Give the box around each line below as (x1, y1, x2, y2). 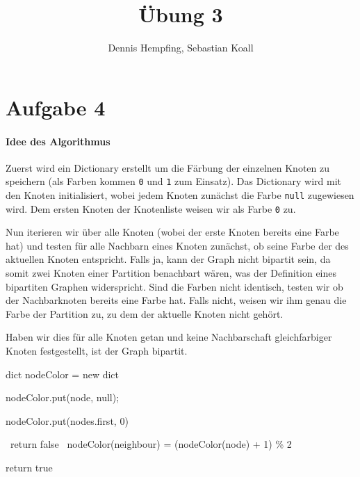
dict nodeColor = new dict (6, 366, 119, 381)
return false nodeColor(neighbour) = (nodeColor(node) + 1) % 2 (10, 437, 292, 451)
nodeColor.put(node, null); (6, 390, 120, 405)
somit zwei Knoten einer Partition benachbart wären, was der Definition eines (6, 266, 337, 280)
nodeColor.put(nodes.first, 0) (6, 413, 129, 428)
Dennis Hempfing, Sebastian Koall (108, 40, 254, 55)
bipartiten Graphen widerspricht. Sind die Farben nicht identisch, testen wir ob (6, 279, 343, 293)
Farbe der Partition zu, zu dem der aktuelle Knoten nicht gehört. (6, 306, 284, 321)
